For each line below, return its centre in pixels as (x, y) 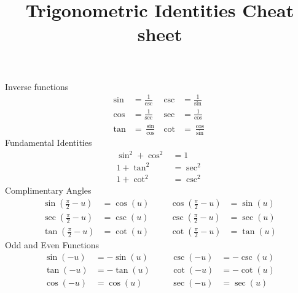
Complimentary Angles (48, 190)
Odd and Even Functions (52, 245)
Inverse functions (37, 86)
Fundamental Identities (49, 143)
